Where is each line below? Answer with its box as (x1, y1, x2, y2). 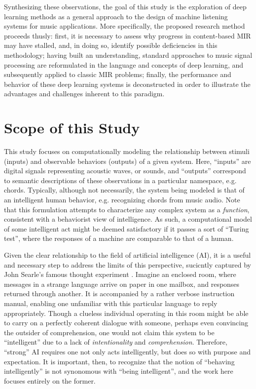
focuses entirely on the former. (4, 375, 96, 386)
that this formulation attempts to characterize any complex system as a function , (4, 204, 250, 214)
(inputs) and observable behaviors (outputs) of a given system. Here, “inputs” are (4, 156, 251, 166)
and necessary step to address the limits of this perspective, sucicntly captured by (4, 259, 251, 270)
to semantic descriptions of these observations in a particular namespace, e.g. (4, 175, 237, 185)
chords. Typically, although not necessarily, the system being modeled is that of (4, 185, 245, 195)
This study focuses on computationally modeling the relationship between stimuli (4, 146, 250, 156)
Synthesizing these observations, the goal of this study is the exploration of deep (4, 1, 247, 11)
